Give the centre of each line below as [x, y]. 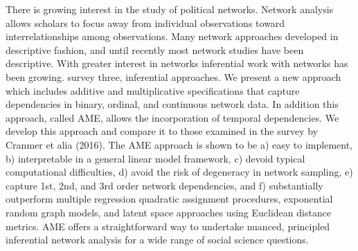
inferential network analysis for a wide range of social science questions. [157, 240]
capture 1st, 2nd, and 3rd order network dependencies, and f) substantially [164, 185]
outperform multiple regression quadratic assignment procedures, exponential [169, 199]
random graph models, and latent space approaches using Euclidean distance [169, 212]
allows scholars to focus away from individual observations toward [145, 22]
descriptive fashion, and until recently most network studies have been [155, 49]
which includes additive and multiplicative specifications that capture [153, 90]
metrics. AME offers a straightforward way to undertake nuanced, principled [168, 226]
